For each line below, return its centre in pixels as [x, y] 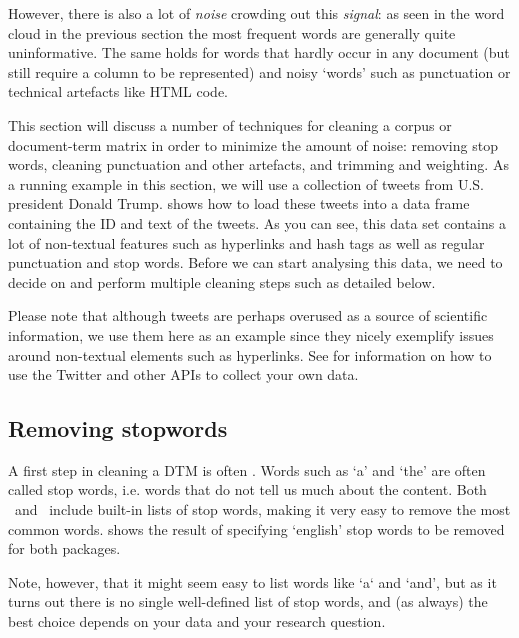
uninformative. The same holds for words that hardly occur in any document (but [259, 52]
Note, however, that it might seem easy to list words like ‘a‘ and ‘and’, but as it [252, 581]
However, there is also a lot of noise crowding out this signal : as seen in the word [256, 13]
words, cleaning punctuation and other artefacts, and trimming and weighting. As [258, 164]
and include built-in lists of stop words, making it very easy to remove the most [262, 509]
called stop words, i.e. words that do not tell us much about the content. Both [247, 489]
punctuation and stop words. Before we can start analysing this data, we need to [255, 262]
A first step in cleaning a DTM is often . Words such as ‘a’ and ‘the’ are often [247, 469]
